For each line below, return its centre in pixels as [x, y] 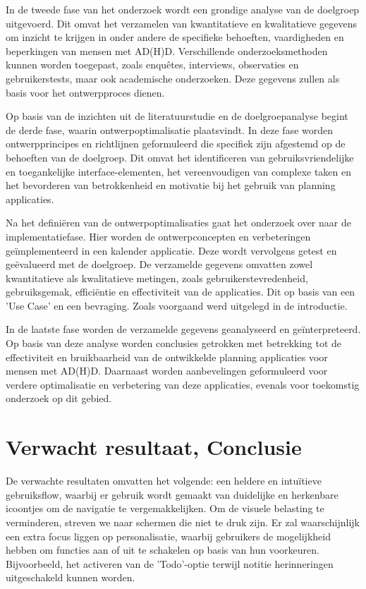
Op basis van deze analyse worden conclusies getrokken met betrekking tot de [174, 343]
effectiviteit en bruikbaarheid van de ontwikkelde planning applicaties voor [167, 357]
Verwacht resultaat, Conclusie [154, 447]
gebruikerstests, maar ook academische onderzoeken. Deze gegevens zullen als [173, 78]
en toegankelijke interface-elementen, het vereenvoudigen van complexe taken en [179, 171]
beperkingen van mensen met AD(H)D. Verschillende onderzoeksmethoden [167, 50]
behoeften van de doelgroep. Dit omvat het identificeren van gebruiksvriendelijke [180, 157]
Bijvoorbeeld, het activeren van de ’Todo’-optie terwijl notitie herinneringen [170, 563]
